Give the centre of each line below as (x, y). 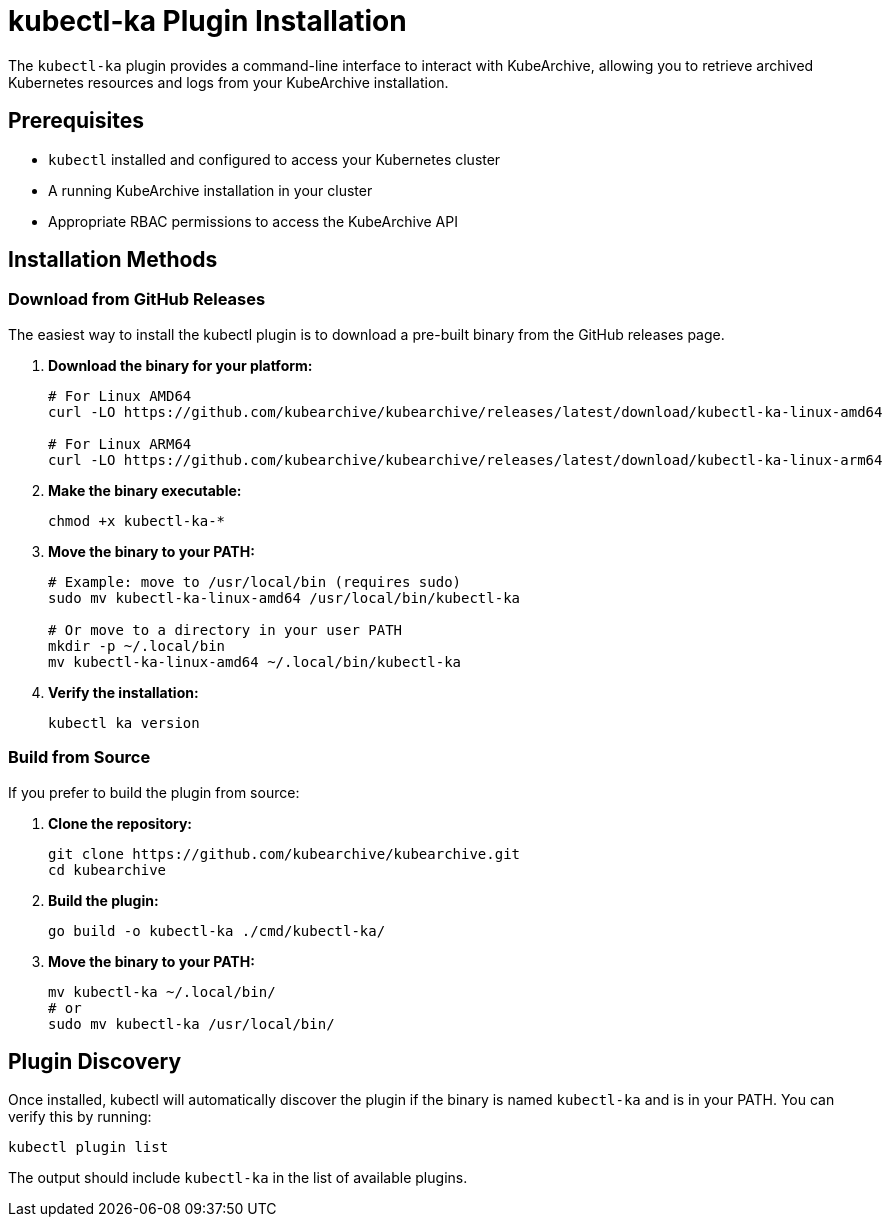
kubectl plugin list (88, 1147)
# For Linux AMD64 (120, 395)
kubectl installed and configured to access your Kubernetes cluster (274, 159)
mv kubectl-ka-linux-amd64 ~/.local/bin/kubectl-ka (255, 661)
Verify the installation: (123, 692)
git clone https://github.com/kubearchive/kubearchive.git (284, 853)
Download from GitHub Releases (137, 299)
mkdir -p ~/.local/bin (137, 645)
